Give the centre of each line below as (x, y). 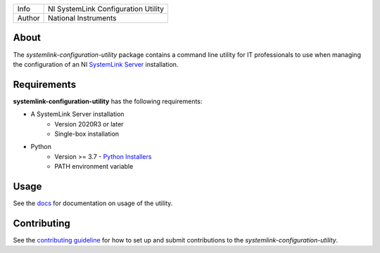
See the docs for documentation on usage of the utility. (93, 203)
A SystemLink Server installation (77, 114)
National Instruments (82, 18)
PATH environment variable (94, 167)
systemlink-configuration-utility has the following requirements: (108, 101)
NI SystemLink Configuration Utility (106, 9)
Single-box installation (87, 134)
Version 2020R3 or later (89, 124)
